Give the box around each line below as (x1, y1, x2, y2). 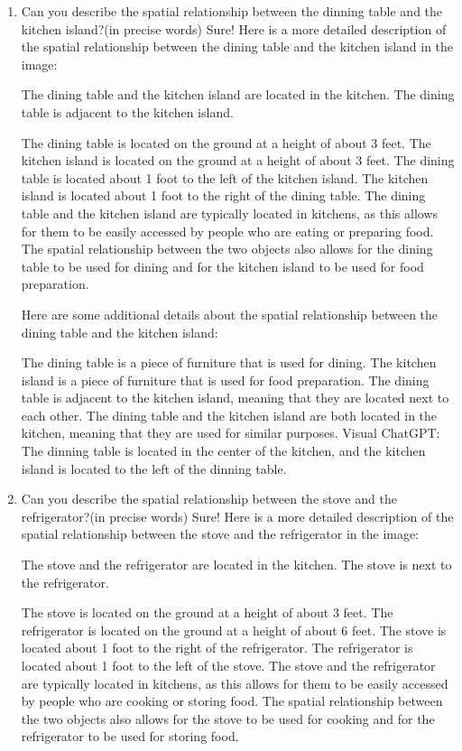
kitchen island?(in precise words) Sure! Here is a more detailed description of (21, 19, 447, 38)
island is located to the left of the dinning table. (21, 459, 287, 477)
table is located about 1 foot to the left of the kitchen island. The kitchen (21, 168, 429, 187)
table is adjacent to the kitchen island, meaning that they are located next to (21, 388, 449, 407)
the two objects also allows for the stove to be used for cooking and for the (21, 709, 435, 728)
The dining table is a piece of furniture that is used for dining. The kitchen (21, 353, 437, 372)
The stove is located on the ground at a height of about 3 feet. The (21, 603, 393, 622)
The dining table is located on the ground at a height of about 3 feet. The (21, 133, 431, 152)
